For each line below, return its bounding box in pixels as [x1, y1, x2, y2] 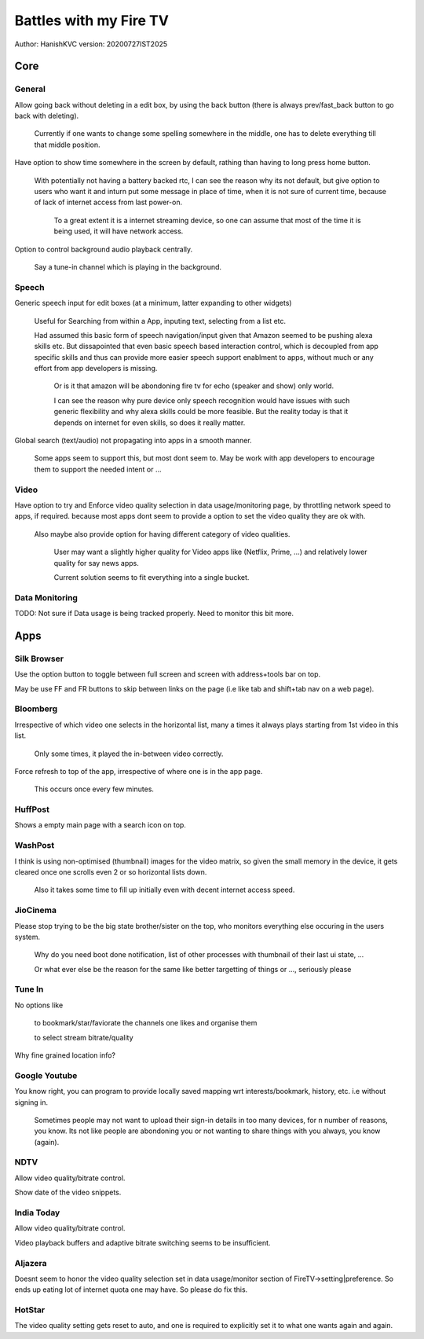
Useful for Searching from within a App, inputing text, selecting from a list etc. [34, 316, 287, 325]
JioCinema [14, 904, 57, 915]
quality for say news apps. [53, 558, 139, 567]
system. [14, 932, 41, 941]
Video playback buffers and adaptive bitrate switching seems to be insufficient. [14, 1238, 271, 1247]
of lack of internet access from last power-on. [34, 197, 183, 207]
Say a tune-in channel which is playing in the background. [34, 262, 222, 271]
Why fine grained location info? [14, 1051, 116, 1060]
